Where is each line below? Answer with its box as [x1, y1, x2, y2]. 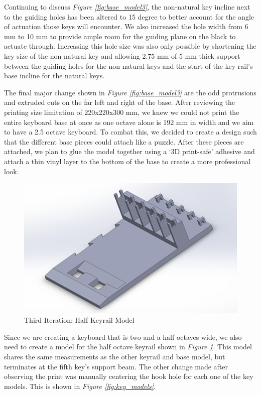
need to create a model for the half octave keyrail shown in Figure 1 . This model [4, 341, 252, 352]
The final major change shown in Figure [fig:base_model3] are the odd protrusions [4, 87, 256, 97]
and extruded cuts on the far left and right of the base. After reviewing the [4, 97, 235, 107]
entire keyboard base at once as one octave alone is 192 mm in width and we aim [4, 116, 254, 127]
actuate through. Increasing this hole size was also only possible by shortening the [4, 41, 256, 51]
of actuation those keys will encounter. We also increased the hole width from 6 [4, 21, 248, 32]
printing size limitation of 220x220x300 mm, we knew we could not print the [4, 106, 239, 117]
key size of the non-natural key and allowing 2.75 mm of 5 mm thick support [4, 50, 240, 61]
